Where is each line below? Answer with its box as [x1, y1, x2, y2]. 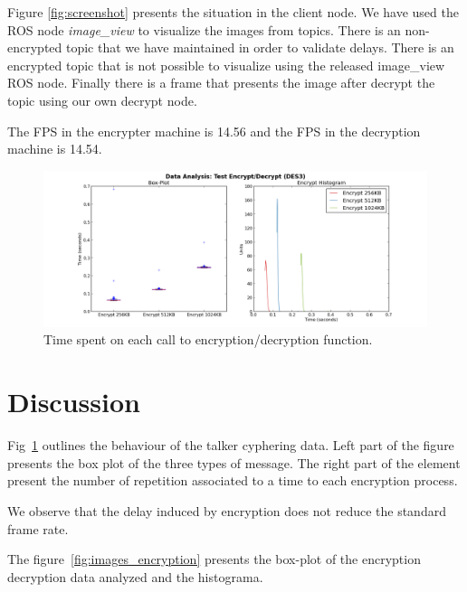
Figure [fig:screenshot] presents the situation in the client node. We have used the [7, 3, 459, 21]
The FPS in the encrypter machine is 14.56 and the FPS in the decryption [7, 121, 421, 140]
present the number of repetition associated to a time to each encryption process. [7, 471, 458, 490]
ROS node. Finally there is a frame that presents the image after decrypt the [7, 73, 435, 92]
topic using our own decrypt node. [7, 90, 197, 109]
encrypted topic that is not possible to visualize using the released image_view [7, 55, 445, 74]
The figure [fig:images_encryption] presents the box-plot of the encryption [7, 550, 421, 569]
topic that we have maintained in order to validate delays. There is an [65, 38, 454, 57]
